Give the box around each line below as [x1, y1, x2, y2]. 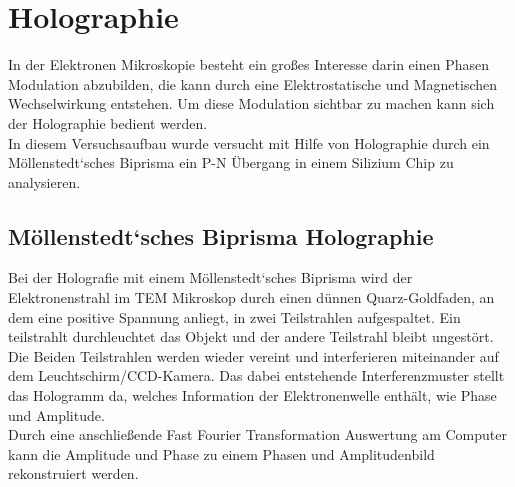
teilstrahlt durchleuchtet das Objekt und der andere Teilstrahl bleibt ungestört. [8, 326, 494, 347]
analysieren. [8, 171, 81, 192]
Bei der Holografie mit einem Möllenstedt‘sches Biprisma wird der [8, 267, 413, 288]
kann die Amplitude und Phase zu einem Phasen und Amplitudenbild [8, 443, 435, 464]
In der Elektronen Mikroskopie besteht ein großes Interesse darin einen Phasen [8, 54, 489, 75]
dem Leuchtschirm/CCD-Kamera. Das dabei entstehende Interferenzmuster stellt [8, 365, 505, 386]
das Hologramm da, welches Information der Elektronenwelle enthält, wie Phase [8, 385, 497, 406]
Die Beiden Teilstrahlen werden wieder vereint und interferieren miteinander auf [8, 345, 499, 366]
